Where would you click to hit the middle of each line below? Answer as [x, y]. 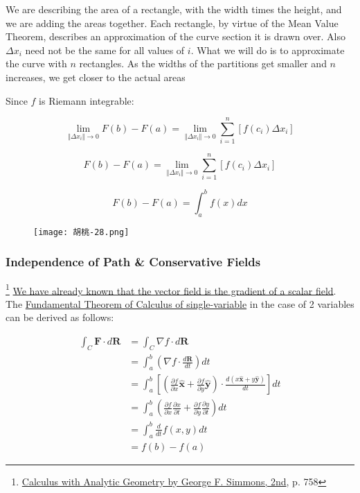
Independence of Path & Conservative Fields [133, 262]
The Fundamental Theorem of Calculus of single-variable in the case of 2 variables [180, 303]
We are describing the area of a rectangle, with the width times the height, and [174, 9]
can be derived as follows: [60, 317]
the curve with [36, 63]
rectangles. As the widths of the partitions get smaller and [203, 63]
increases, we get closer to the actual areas [96, 77]
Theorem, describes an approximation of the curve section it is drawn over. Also [175, 36]
